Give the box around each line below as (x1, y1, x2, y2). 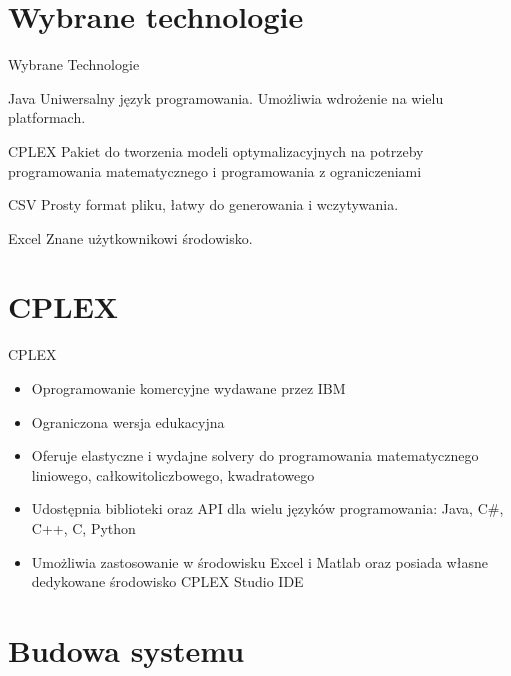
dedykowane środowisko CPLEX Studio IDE (31, 571, 304, 592)
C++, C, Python (31, 517, 136, 538)
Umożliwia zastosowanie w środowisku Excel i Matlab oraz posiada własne (31, 551, 488, 572)
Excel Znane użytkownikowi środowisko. (8, 227, 253, 248)
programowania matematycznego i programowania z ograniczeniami (8, 160, 422, 181)
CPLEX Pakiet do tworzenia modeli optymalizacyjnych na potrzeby (8, 140, 424, 161)
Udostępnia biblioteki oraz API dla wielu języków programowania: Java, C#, (31, 498, 504, 519)
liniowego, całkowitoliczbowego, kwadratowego (31, 464, 315, 485)
